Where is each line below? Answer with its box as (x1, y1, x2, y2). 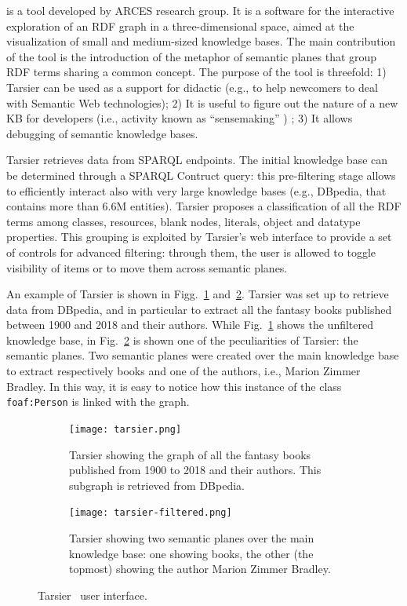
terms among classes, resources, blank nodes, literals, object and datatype (6, 213, 361, 229)
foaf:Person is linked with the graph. (6, 393, 190, 410)
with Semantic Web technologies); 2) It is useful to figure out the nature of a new (6, 94, 398, 111)
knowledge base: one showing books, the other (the (69, 545, 314, 561)
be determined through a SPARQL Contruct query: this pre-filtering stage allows (6, 166, 396, 183)
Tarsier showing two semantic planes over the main (69, 530, 314, 546)
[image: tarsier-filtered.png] (69, 507, 232, 519)
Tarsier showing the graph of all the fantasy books (69, 446, 311, 462)
